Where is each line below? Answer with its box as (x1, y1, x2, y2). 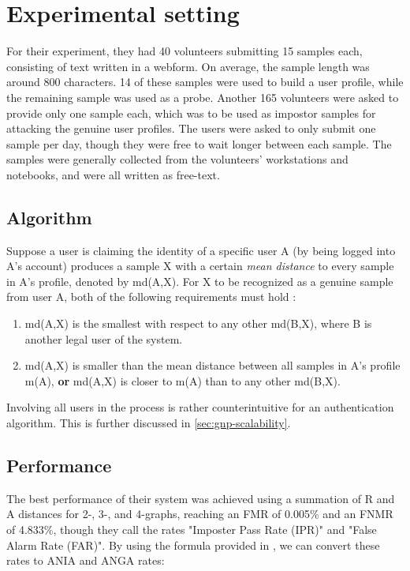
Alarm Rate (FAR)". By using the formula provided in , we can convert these (6, 536, 380, 553)
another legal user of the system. (24, 330, 183, 347)
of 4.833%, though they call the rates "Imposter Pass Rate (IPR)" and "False (6, 521, 377, 537)
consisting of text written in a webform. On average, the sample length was (6, 58, 370, 74)
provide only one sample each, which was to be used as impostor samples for (6, 104, 376, 121)
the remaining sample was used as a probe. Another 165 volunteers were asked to (6, 88, 399, 105)
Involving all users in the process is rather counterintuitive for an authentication (6, 399, 394, 415)
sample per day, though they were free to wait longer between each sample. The (6, 135, 392, 152)
